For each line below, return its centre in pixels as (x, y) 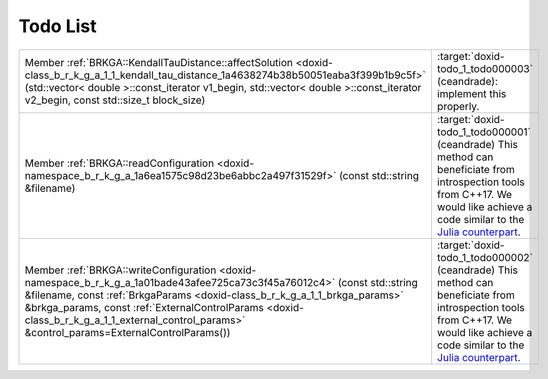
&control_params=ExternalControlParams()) (127, 332)
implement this (471, 93)
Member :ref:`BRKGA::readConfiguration (119, 163)
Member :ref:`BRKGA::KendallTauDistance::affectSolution (159, 62)
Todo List (57, 26)
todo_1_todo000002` (485, 257)
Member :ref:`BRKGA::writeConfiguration (120, 270)
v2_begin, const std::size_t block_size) (115, 100)
